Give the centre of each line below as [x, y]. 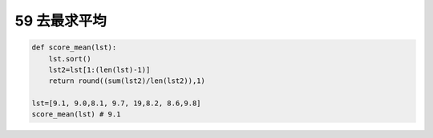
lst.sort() [70, 59]
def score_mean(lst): [74, 47]
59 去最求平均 [61, 21]
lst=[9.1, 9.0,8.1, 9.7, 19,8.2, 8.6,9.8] [116, 103]
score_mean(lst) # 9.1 [76, 114]
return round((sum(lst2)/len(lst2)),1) [127, 81]
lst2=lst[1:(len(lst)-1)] [99, 69]
